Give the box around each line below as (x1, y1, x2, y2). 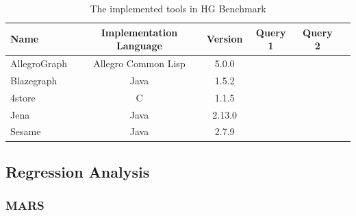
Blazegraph (10, 73, 58, 87)
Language (116, 38, 162, 53)
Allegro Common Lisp (93, 56, 186, 71)
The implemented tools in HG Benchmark (90, 1, 266, 15)
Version (206, 32, 243, 46)
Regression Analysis (5, 160, 150, 182)
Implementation (101, 25, 178, 39)
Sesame (10, 124, 41, 139)
